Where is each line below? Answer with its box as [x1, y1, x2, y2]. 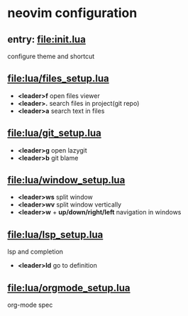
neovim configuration [7, 5, 138, 21]
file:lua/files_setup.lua [7, 72, 109, 85]
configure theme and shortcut [7, 52, 95, 60]
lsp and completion [7, 247, 64, 256]
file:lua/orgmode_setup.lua [7, 282, 131, 294]
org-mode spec [7, 300, 53, 310]
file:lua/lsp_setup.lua [7, 229, 104, 241]
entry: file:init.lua [7, 33, 87, 45]
